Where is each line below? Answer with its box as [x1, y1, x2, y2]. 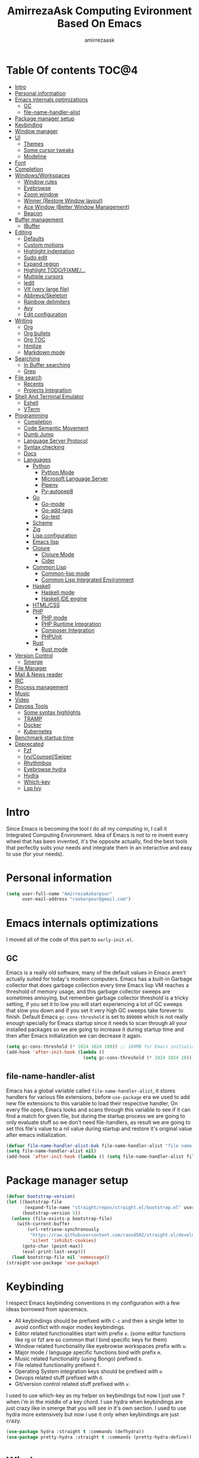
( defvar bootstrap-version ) [6, 1193, 76, 1199]
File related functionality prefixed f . [14, 1362, 101, 1369]
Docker [23, 721, 41, 728]
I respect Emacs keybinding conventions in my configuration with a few [6, 1299, 180, 1306]
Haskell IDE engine [41, 595, 88, 602]
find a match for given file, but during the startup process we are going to [6, 1112, 185, 1119]
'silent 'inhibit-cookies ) [30, 1238, 97, 1244]
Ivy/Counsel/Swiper [23, 753, 72, 760]
